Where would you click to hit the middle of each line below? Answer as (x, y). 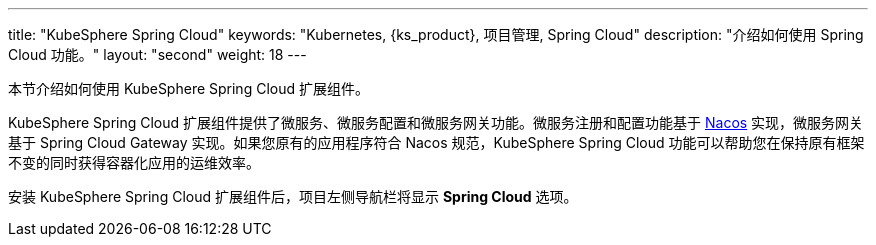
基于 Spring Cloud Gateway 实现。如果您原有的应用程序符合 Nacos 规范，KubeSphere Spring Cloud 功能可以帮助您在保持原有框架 (436, 142)
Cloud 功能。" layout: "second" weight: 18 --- (157, 54)
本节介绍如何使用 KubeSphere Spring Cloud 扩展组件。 (188, 88)
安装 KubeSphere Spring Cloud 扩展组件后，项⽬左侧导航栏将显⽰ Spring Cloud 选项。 (293, 196)
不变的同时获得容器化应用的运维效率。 (134, 162)
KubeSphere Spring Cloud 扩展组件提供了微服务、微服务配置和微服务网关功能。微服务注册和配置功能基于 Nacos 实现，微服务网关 (436, 122)
